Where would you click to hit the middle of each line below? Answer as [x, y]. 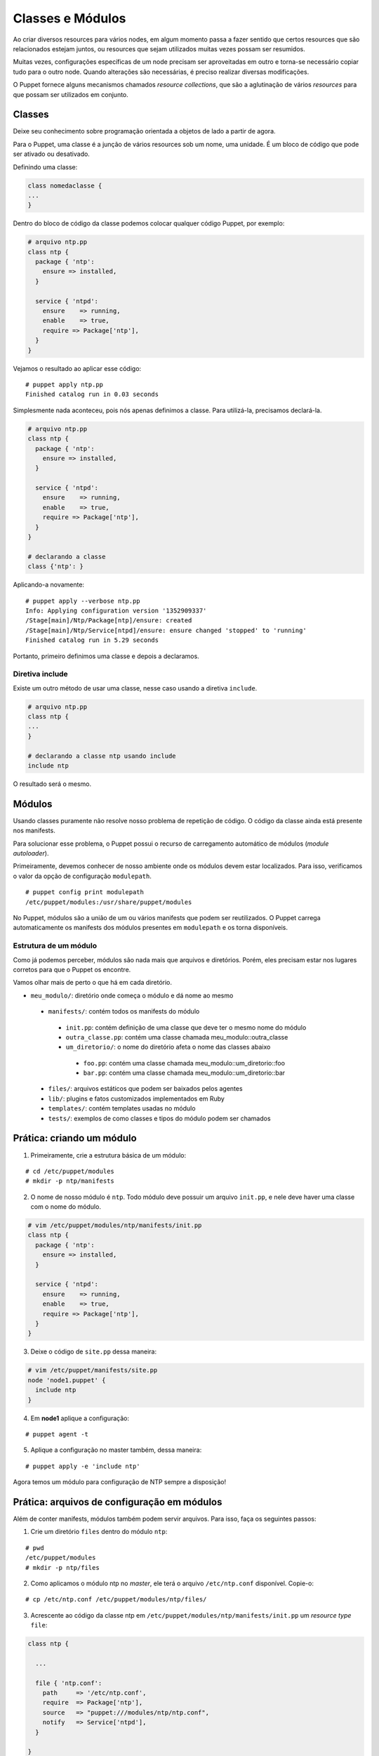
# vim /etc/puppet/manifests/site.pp [93, 1370]
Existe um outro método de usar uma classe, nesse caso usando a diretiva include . [135, 688]
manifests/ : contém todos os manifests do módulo [124, 1011]
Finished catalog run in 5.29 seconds [92, 640]
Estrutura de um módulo [55, 946]
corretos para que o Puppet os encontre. [72, 969]
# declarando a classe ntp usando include [102, 756]
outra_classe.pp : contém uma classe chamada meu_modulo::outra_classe [177, 1037]
